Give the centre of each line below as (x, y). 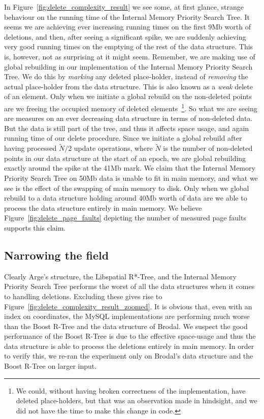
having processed (30, 148)
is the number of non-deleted (208, 148)
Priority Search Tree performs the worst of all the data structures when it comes (129, 286)
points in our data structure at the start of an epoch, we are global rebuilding (125, 158)
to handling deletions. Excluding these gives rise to (83, 296)
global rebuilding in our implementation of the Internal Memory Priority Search (128, 66)
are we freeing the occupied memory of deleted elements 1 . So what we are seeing (131, 107)
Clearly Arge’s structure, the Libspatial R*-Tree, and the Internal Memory (120, 276)
